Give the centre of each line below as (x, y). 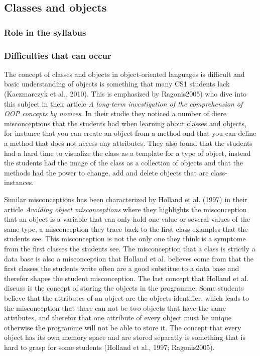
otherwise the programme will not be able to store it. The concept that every (123, 327)
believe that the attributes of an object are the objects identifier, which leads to (127, 297)
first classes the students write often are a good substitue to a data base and (122, 268)
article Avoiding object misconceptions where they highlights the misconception (125, 209)
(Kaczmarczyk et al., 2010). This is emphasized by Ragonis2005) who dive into (125, 94)
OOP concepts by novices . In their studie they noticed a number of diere (115, 113)
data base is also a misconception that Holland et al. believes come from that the (129, 258)
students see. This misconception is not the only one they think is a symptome (125, 239)
